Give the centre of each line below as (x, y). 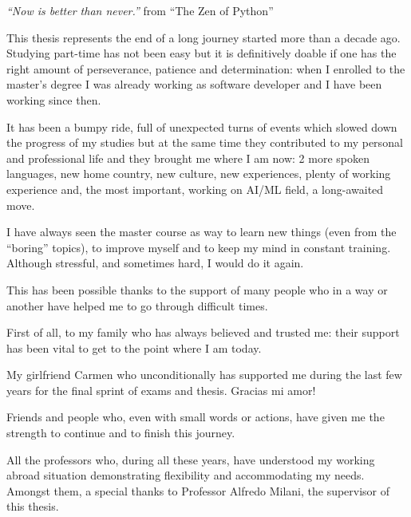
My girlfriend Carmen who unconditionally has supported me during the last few (204, 375)
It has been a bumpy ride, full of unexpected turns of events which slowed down (202, 126)
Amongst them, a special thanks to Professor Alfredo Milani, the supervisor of (198, 490)
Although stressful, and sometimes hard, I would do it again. (155, 263)
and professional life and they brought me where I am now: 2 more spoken (188, 158)
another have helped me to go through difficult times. (137, 305)
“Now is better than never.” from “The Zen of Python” (140, 10)
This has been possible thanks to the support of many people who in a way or (197, 289)
